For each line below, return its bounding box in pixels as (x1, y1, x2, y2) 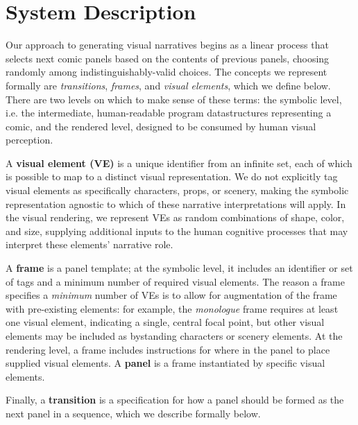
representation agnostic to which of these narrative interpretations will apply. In (6, 196, 346, 211)
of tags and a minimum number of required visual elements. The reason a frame (6, 274, 345, 288)
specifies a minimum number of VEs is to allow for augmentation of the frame (6, 288, 337, 302)
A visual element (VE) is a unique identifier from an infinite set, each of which (6, 155, 352, 170)
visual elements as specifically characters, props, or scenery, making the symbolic (6, 183, 349, 198)
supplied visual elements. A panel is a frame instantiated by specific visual (6, 356, 325, 370)
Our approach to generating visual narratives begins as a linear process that (6, 37, 329, 52)
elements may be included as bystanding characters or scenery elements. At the (6, 329, 343, 342)
